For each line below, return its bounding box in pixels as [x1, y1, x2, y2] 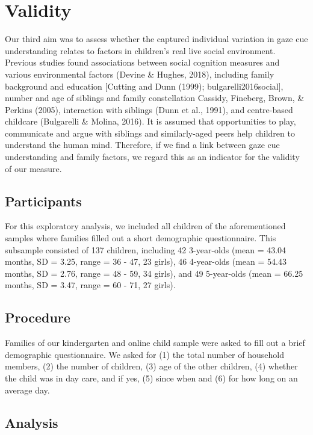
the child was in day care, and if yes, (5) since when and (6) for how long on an [5, 372, 298, 384]
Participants [5, 191, 82, 210]
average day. [5, 383, 50, 396]
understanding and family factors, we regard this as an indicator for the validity [5, 150, 300, 163]
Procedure [5, 308, 70, 327]
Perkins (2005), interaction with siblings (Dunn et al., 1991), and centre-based [5, 103, 293, 116]
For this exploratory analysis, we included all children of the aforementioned [5, 220, 286, 232]
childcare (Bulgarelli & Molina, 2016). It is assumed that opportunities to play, [5, 115, 296, 128]
